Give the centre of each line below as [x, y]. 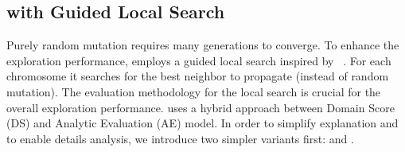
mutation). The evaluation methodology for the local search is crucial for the [194, 91]
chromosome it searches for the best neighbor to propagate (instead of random [198, 76]
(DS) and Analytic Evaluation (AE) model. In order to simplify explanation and [202, 123]
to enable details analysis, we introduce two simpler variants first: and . [180, 138]
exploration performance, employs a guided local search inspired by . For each [199, 60]
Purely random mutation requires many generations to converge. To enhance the [203, 45]
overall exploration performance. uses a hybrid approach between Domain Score [201, 107]
